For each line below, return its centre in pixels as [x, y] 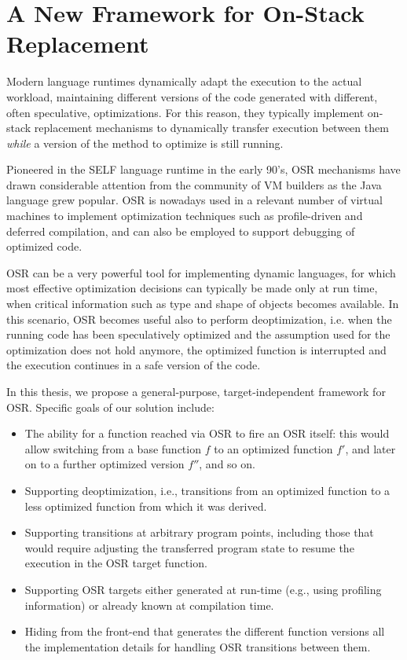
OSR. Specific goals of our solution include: [110, 407]
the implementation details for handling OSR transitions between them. [198, 646]
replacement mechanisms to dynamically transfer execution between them [211, 128]
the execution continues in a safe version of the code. [134, 365]
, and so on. [227, 464]
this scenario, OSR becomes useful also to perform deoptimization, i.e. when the [199, 319]
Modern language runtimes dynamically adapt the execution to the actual [184, 81]
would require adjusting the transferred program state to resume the [189, 547]
